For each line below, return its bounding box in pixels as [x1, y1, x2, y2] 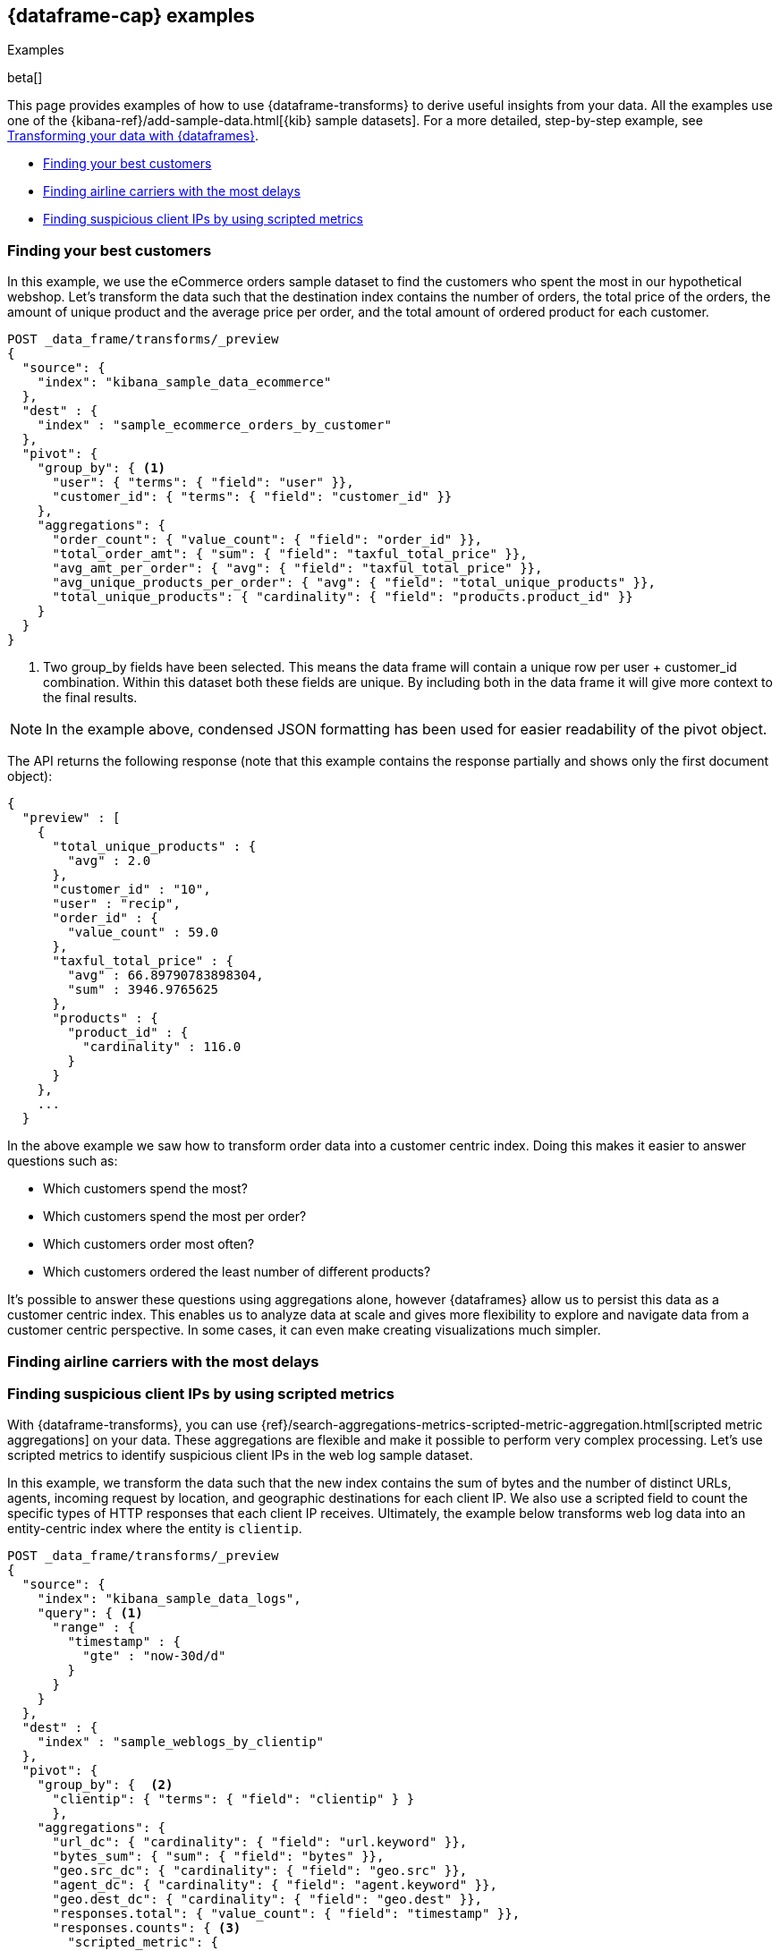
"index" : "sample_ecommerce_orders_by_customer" [37, 418, 392, 433]
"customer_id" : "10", [52, 882, 211, 897]
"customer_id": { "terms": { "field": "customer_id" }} [52, 489, 453, 505]
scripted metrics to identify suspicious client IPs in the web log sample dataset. [7, 1447, 473, 1463]
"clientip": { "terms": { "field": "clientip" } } [52, 1792, 415, 1807]
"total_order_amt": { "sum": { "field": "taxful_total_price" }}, [52, 547, 528, 562]
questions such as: [7, 1153, 118, 1169]
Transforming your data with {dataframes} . [7, 128, 259, 144]
